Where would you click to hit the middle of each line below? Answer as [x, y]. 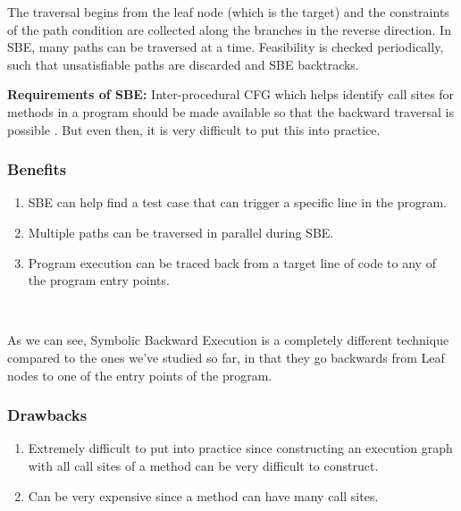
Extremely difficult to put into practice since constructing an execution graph [240, 448]
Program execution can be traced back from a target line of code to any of [232, 262]
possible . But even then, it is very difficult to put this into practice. [194, 129]
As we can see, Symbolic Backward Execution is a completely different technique [228, 340]
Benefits [37, 169]
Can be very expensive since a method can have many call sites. [203, 495]
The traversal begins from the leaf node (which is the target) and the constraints [228, 12]
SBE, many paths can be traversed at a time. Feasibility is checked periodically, [226, 47]
